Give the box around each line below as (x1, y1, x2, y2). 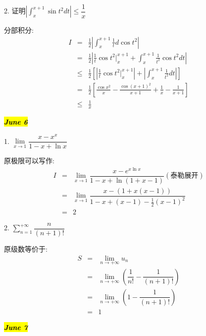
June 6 (4, 117, 28, 127)
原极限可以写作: (4, 155, 54, 165)
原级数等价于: (4, 244, 48, 254)
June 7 (4, 322, 28, 332)
